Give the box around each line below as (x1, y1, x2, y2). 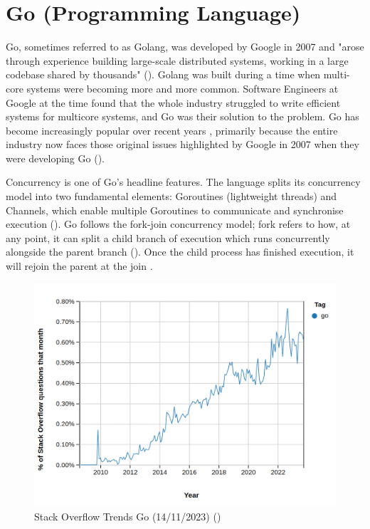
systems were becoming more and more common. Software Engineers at (26, 80, 339, 95)
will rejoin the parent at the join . (6, 258, 153, 273)
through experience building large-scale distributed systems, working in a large (6, 53, 349, 68)
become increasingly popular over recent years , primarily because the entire (6, 122, 338, 137)
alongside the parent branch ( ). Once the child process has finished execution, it (6, 244, 354, 259)
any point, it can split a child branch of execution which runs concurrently (6, 230, 330, 245)
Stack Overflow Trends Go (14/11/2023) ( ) (34, 509, 221, 524)
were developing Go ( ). (6, 150, 105, 165)
